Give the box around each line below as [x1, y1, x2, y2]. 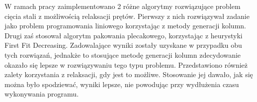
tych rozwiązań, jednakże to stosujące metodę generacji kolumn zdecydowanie [4, 49, 241, 60]
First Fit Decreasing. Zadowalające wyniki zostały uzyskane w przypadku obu [4, 40, 242, 50]
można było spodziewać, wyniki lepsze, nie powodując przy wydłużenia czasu [4, 79, 239, 89]
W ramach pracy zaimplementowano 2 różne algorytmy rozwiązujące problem [4, 1, 241, 11]
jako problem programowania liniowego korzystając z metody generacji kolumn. [4, 20, 246, 31]
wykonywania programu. [4, 89, 79, 99]
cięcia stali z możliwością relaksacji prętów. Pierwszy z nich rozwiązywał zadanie [4, 10, 250, 21]
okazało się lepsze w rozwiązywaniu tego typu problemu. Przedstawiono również [4, 59, 248, 70]
